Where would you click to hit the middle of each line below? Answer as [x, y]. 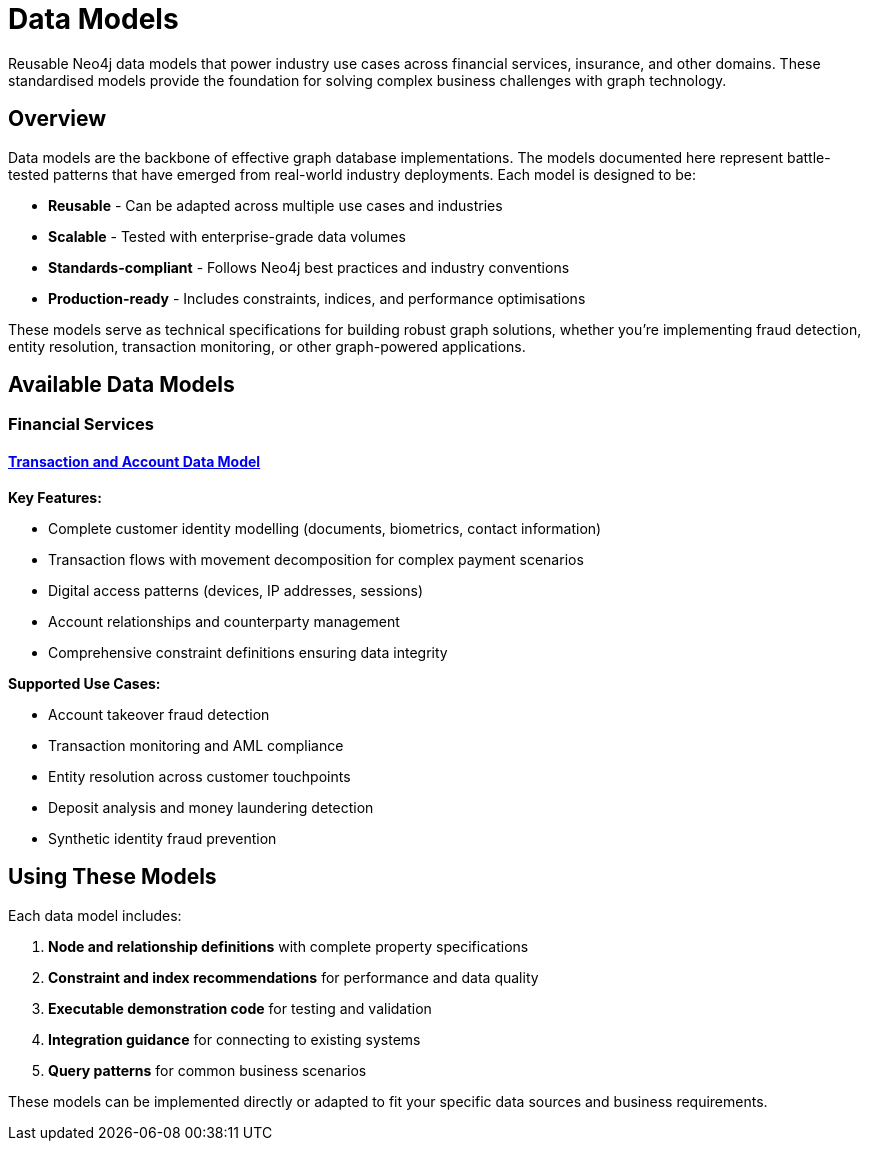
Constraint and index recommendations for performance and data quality [293, 977]
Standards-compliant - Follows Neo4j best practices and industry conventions [309, 267]
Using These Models [112, 877]
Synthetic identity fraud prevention [162, 838]
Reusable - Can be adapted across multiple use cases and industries [275, 205]
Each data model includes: [95, 915]
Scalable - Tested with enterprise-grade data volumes [227, 236]
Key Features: [55, 497]
